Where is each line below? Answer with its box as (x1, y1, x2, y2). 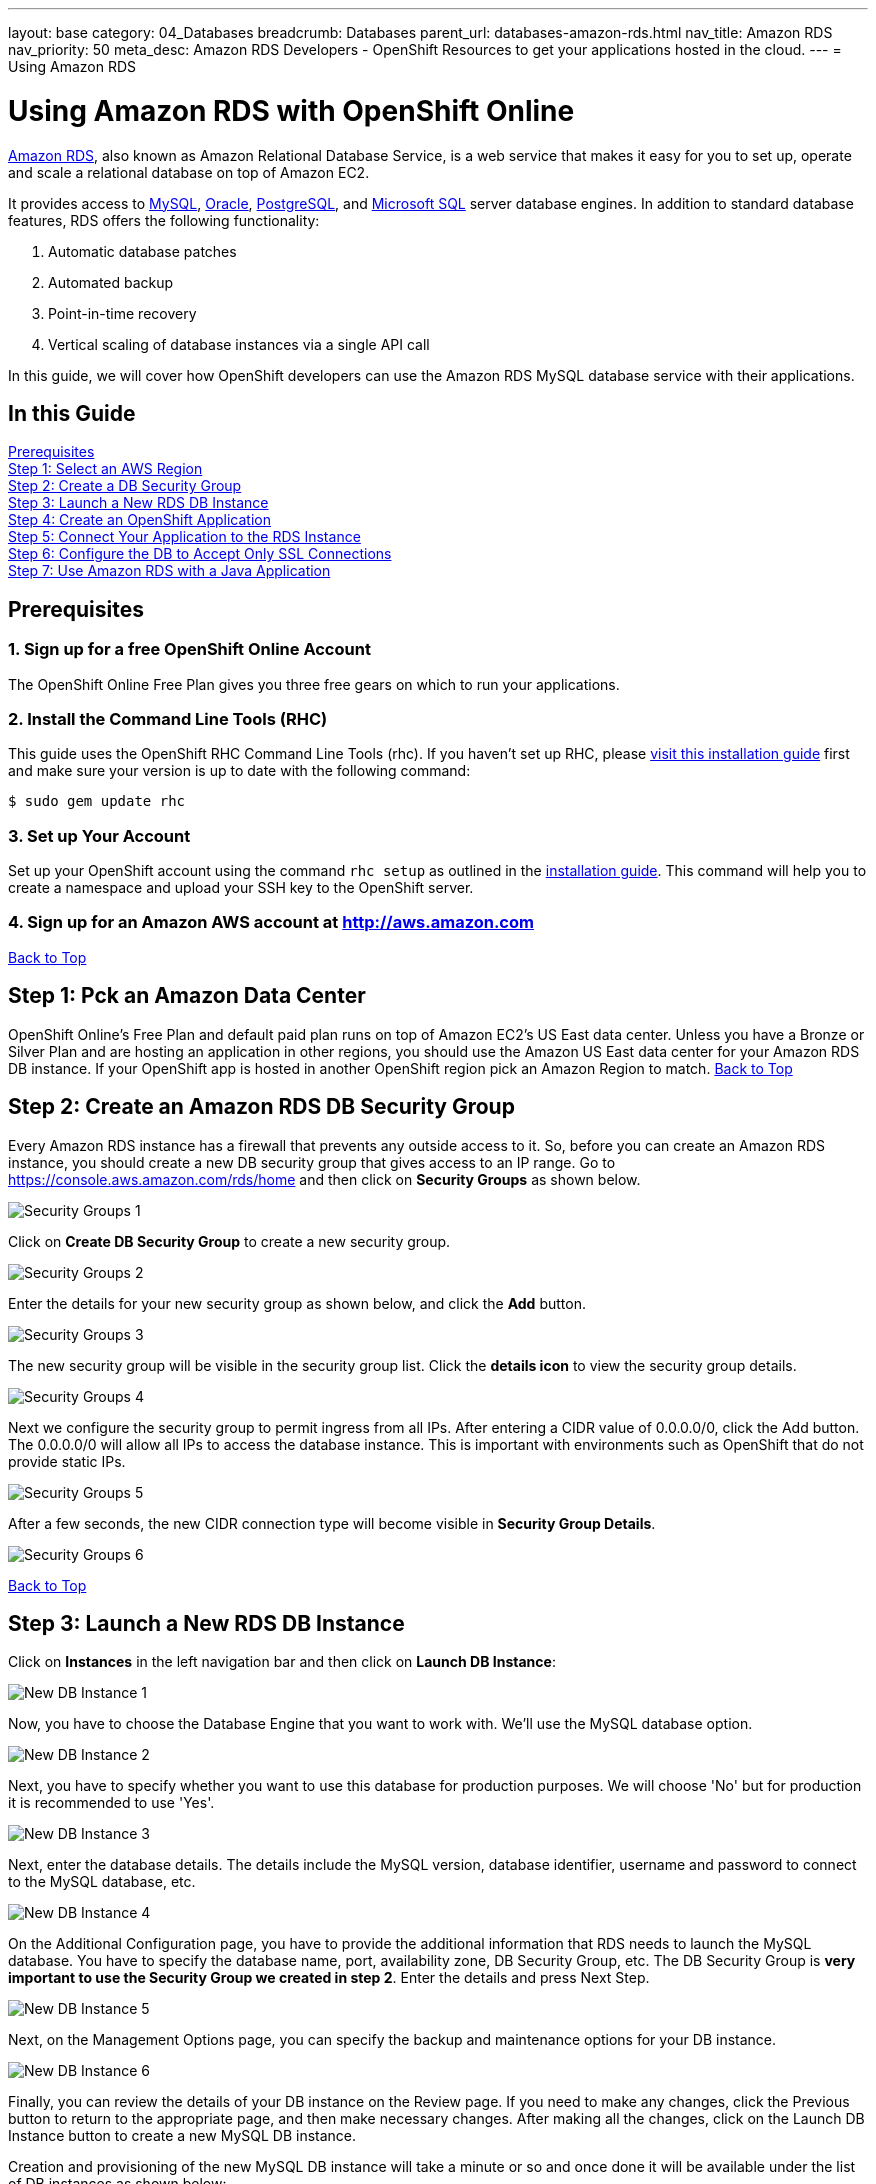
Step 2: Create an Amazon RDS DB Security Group (8, 1094, 515, 1120)
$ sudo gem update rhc (8, 793, 186, 810)
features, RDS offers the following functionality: (8, 211, 320, 229)
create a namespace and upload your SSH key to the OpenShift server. (8, 879, 474, 897)
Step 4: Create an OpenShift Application (8, 511, 271, 529)
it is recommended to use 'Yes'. (8, 1794, 215, 1812)
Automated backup (48, 273, 174, 291)
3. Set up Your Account (8, 825, 191, 846)
